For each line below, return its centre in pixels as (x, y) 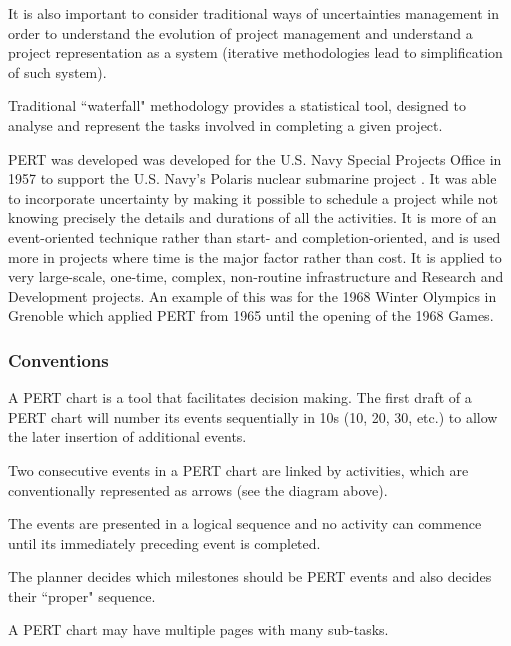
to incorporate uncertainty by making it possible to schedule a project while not (253, 197)
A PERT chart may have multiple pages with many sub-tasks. (198, 629)
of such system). (57, 71)
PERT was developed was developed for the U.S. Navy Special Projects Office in (255, 158)
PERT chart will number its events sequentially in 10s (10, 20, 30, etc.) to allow (253, 416)
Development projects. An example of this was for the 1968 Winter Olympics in (252, 295)
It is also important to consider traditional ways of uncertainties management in (253, 13)
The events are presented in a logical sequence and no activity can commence (245, 523)
